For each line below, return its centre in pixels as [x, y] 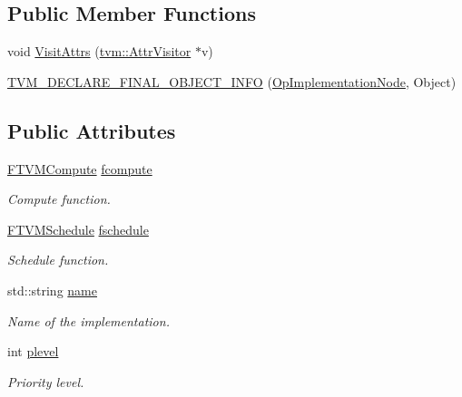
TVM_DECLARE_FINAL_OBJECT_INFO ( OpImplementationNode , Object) [232, 81]
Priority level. [46, 381]
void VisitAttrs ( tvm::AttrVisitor [99, 51]
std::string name [52, 290]
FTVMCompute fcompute [80, 168]
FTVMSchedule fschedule [78, 229]
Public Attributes [92, 130]
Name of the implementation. [88, 320]
